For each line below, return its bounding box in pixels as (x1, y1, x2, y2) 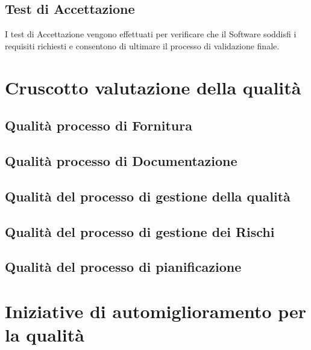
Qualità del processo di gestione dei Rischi (5, 222, 275, 241)
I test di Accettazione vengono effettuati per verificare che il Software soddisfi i (5, 28, 297, 40)
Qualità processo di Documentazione (5, 151, 237, 170)
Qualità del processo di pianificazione (5, 257, 242, 276)
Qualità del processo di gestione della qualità (5, 186, 291, 205)
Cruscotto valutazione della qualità (5, 75, 301, 99)
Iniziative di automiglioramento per (5, 298, 307, 323)
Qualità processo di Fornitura (5, 116, 192, 135)
